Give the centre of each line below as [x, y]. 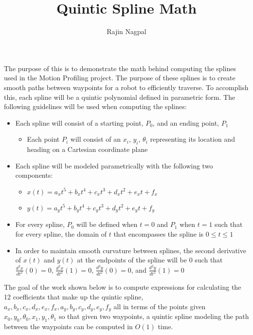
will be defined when [107, 224]
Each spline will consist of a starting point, [79, 122]
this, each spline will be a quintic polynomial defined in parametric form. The [120, 97]
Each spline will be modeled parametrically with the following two [114, 165]
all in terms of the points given [160, 306]
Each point [43, 139]
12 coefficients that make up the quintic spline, [74, 297]
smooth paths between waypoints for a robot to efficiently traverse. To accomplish [126, 87]
